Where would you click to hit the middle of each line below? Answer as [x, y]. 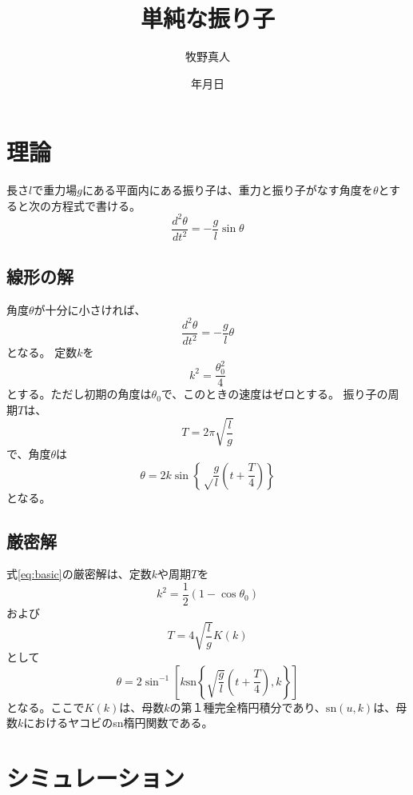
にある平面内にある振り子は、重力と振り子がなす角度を [227, 190]
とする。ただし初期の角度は [79, 394]
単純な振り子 [207, 18]
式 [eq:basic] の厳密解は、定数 [79, 574]
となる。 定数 [42, 352]
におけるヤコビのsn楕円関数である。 [118, 723]
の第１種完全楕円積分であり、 [248, 707]
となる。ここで [46, 707]
